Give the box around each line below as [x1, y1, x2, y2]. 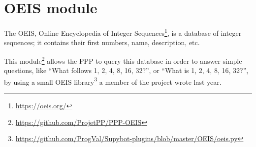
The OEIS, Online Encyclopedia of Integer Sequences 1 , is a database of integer [4, 26, 242, 38]
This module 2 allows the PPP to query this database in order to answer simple [4, 54, 242, 66]
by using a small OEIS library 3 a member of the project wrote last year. [4, 75, 222, 87]
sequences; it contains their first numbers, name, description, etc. [4, 37, 200, 48]
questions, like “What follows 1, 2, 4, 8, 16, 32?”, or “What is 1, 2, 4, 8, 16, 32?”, [4, 65, 249, 75]
